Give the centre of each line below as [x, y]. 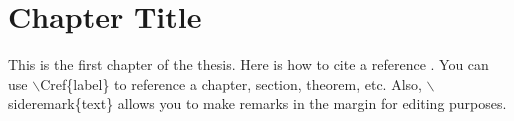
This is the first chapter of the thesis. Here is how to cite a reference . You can [248, 64]
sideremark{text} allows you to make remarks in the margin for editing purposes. [257, 103]
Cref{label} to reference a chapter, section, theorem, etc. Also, [231, 83]
